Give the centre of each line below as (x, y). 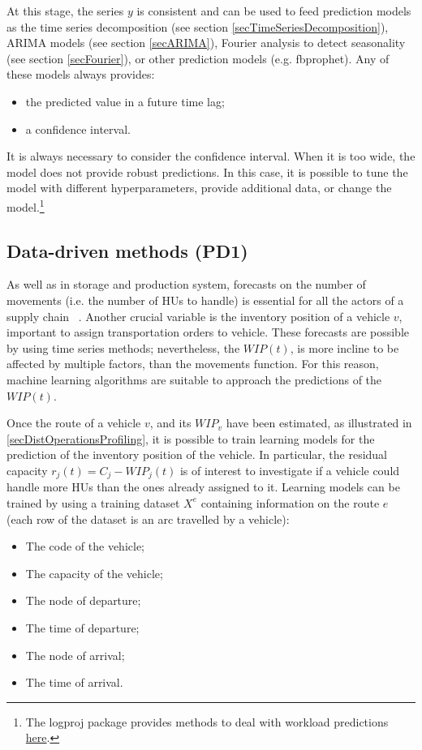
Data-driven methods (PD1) (127, 250)
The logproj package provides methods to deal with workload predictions (207, 721)
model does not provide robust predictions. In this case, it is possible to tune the (207, 171)
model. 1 (26, 205)
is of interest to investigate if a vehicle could (290, 470)
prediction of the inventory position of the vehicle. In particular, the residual (197, 454)
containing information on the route (290, 502)
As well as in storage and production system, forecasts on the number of (186, 284)
